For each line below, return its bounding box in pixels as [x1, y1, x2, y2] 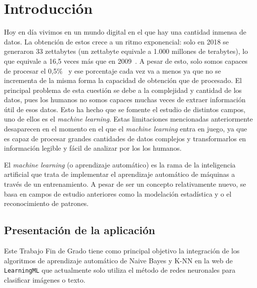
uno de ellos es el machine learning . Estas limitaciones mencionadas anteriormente [4, 114, 253, 124]
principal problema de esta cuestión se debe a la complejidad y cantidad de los [4, 84, 242, 95]
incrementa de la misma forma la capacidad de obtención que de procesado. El [4, 75, 242, 85]
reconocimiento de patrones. [4, 198, 89, 208]
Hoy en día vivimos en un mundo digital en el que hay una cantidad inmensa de [4, 27, 247, 37]
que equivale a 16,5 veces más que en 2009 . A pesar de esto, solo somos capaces [4, 55, 248, 66]
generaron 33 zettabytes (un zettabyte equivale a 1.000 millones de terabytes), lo [4, 46, 248, 56]
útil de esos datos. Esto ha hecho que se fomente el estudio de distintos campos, [4, 104, 246, 114]
